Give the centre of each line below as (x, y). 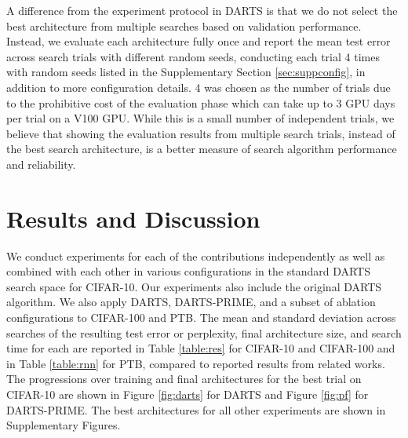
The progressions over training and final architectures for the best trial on (184, 379)
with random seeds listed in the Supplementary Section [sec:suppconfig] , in (186, 72)
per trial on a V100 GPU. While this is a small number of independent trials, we (200, 118)
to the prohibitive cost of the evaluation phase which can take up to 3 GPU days (201, 102)
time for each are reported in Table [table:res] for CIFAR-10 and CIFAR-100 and (201, 348)
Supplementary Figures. (64, 425)
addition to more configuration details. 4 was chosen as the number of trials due (199, 87)
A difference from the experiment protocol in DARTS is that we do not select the (202, 10)
